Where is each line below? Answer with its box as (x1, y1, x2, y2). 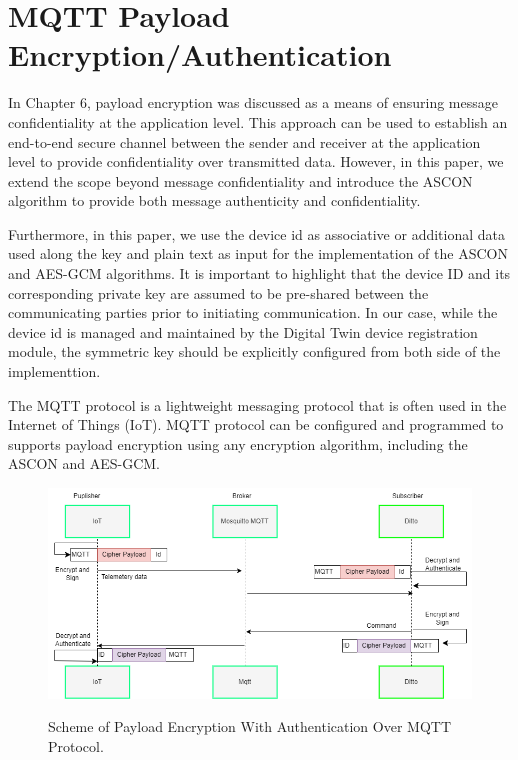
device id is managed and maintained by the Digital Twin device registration (8, 321, 478, 342)
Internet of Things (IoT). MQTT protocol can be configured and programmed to (8, 414, 504, 435)
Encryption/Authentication (8, 34, 392, 75)
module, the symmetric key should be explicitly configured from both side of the (8, 341, 501, 362)
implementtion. (8, 361, 101, 382)
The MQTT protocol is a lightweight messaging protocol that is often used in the (8, 394, 507, 415)
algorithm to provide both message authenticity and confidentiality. (8, 190, 421, 211)
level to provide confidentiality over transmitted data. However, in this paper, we (8, 151, 504, 172)
